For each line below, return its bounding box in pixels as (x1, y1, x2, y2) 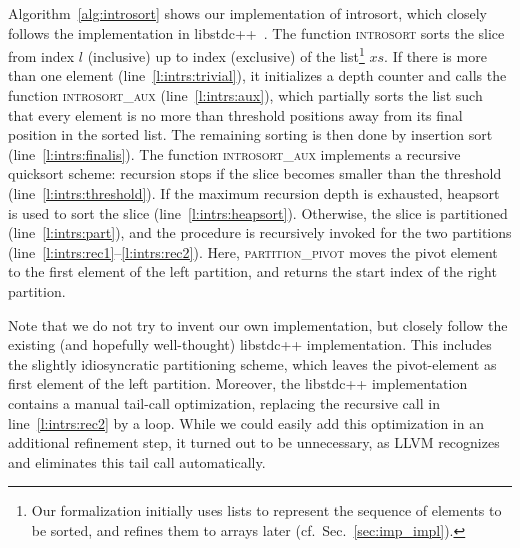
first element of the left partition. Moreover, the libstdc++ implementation (8, 373, 468, 394)
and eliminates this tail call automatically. (8, 451, 266, 472)
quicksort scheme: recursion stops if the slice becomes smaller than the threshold (8, 163, 502, 184)
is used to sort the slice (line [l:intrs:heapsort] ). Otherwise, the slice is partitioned (8, 202, 508, 223)
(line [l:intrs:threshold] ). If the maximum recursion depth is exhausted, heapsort (8, 183, 500, 203)
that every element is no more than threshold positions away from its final (8, 104, 463, 125)
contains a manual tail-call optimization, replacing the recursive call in (8, 392, 440, 413)
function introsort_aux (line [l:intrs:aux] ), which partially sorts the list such (8, 85, 483, 106)
